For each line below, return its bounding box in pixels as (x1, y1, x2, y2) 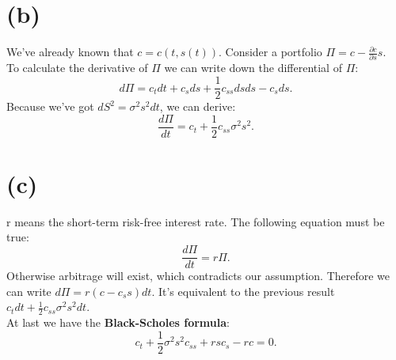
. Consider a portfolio (218, 44, 322, 60)
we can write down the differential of (164, 59, 342, 76)
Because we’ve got (6, 98, 94, 115)
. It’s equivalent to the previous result (151, 282, 335, 299)
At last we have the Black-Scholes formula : (6, 314, 230, 331)
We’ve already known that (6, 44, 134, 60)
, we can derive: (159, 98, 236, 115)
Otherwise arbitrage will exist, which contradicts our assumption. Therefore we (6, 267, 390, 284)
